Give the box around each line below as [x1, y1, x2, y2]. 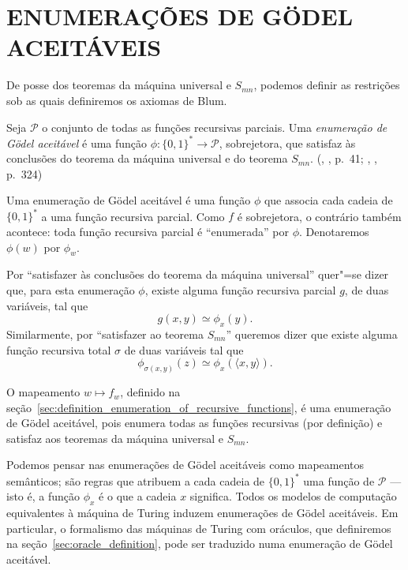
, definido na [120, 384, 181, 400]
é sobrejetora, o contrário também [237, 208, 402, 224]
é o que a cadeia [99, 488, 177, 504]
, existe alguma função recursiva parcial [144, 282, 336, 298]
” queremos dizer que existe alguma [226, 326, 398, 343]
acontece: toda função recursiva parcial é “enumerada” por [6, 223, 290, 240]
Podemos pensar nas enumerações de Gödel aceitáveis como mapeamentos [6, 456, 365, 473]
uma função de [303, 472, 375, 489]
